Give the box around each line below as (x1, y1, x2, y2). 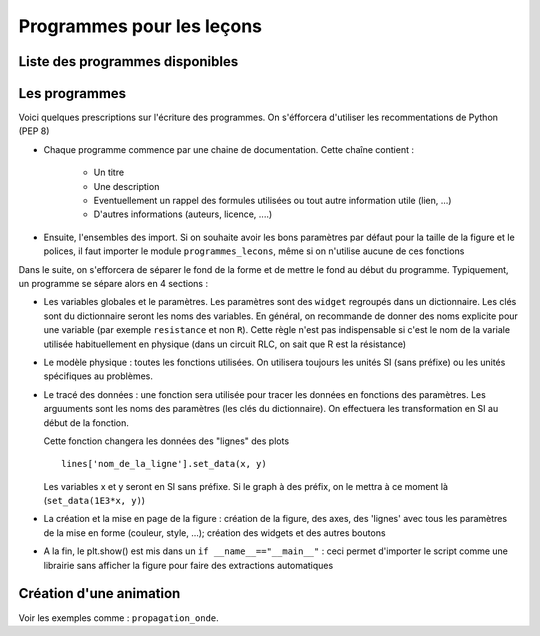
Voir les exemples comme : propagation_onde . (18, 611, 219, 624)
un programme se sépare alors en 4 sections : (18, 277, 209, 289)
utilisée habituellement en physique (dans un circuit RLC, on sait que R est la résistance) (43, 338, 407, 350)
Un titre (93, 166, 125, 179)
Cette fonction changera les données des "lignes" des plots (43, 435, 290, 447)
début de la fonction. (43, 416, 130, 429)
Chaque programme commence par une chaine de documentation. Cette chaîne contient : (43, 143, 415, 155)
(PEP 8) (18, 125, 50, 137)
